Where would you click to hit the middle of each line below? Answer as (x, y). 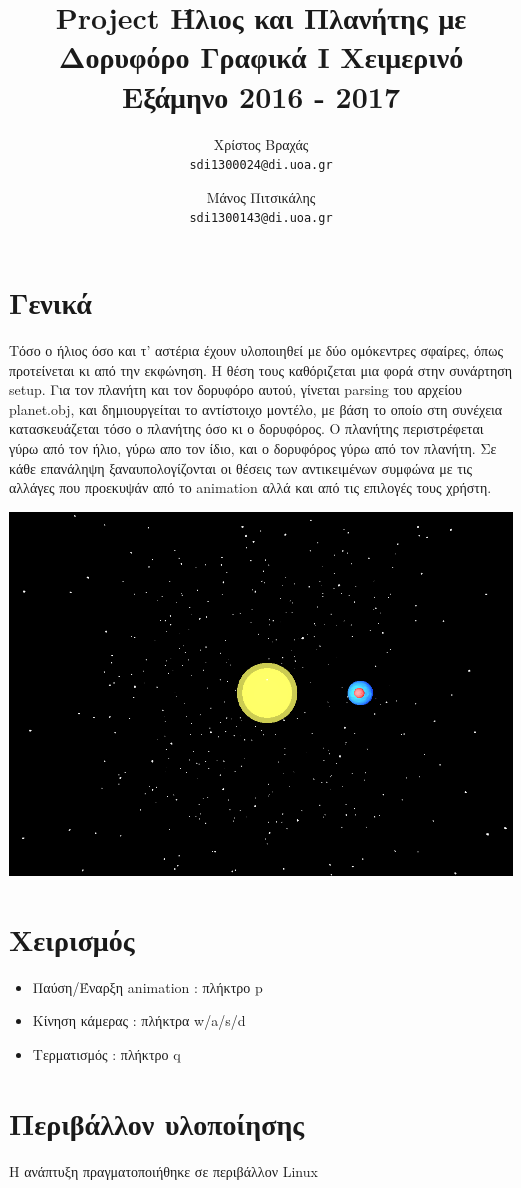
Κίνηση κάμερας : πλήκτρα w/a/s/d (139, 1020)
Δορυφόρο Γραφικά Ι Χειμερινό (261, 56)
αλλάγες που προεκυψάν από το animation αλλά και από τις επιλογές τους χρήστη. (250, 487)
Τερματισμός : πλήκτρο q (106, 1053)
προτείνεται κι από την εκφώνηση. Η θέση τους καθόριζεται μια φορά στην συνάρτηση (261, 369)
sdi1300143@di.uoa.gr (261, 218)
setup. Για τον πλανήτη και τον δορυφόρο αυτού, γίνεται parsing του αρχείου (235, 389)
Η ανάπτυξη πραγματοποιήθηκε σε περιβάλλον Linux (163, 1170)
